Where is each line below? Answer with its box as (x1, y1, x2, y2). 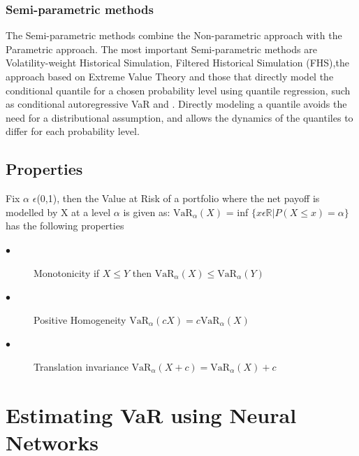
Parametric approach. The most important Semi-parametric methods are (6, 41, 317, 56)
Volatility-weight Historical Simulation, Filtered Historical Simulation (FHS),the (6, 55, 349, 70)
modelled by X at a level (6, 204, 111, 219)
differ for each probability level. (6, 124, 140, 138)
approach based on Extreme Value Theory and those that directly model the (6, 69, 334, 83)
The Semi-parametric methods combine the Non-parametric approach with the (6, 28, 342, 43)
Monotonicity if (34, 265, 100, 280)
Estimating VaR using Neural (6, 400, 297, 429)
